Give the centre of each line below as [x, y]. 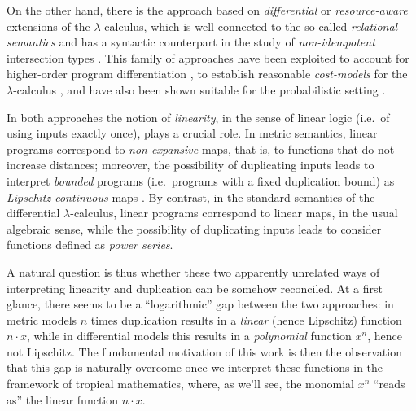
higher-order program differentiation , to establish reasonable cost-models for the [207, 74]
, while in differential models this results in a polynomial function [189, 336]
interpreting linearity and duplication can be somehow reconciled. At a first [195, 288]
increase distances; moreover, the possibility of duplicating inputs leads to [190, 165]
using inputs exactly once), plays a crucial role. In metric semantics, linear [192, 133]
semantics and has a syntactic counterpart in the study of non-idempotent [191, 42]
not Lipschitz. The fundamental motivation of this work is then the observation [204, 351]
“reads [389, 384]
